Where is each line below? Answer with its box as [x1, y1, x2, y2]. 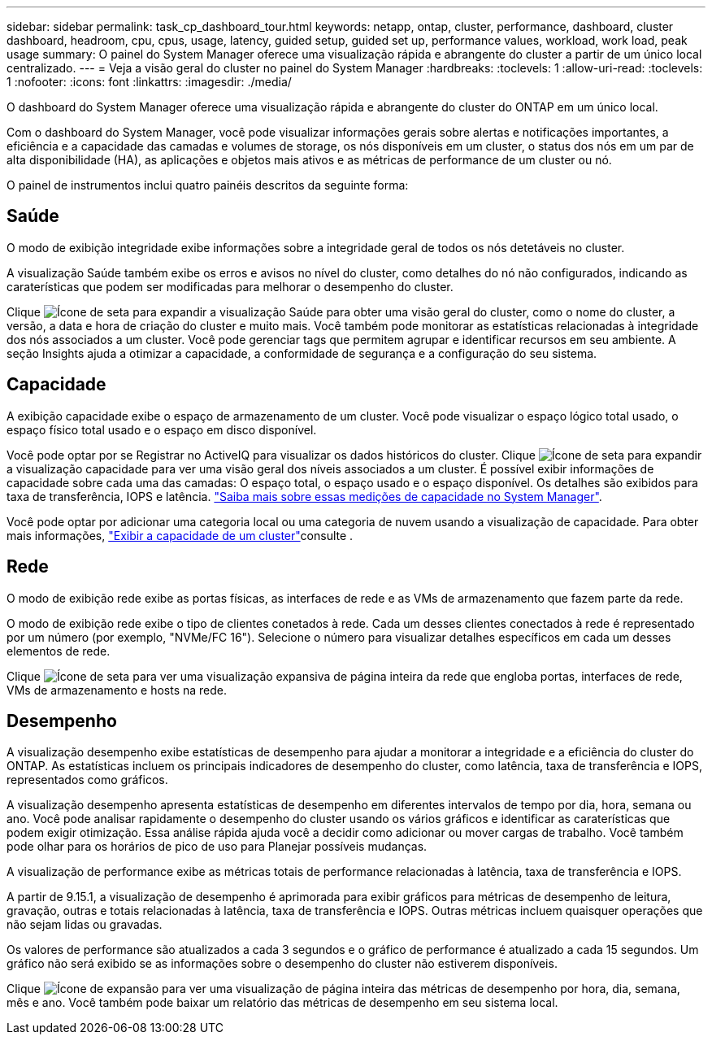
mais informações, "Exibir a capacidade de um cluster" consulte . [7, 528, 354, 542]
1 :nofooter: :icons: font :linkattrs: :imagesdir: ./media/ [7, 75, 292, 89]
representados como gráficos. [7, 773, 168, 787]
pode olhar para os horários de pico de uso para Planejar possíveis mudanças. [7, 839, 428, 854]
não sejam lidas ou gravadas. [7, 917, 163, 932]
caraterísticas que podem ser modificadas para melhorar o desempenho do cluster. [7, 279, 454, 294]
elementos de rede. [7, 643, 111, 658]
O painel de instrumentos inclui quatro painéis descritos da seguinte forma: [7, 178, 409, 192]
